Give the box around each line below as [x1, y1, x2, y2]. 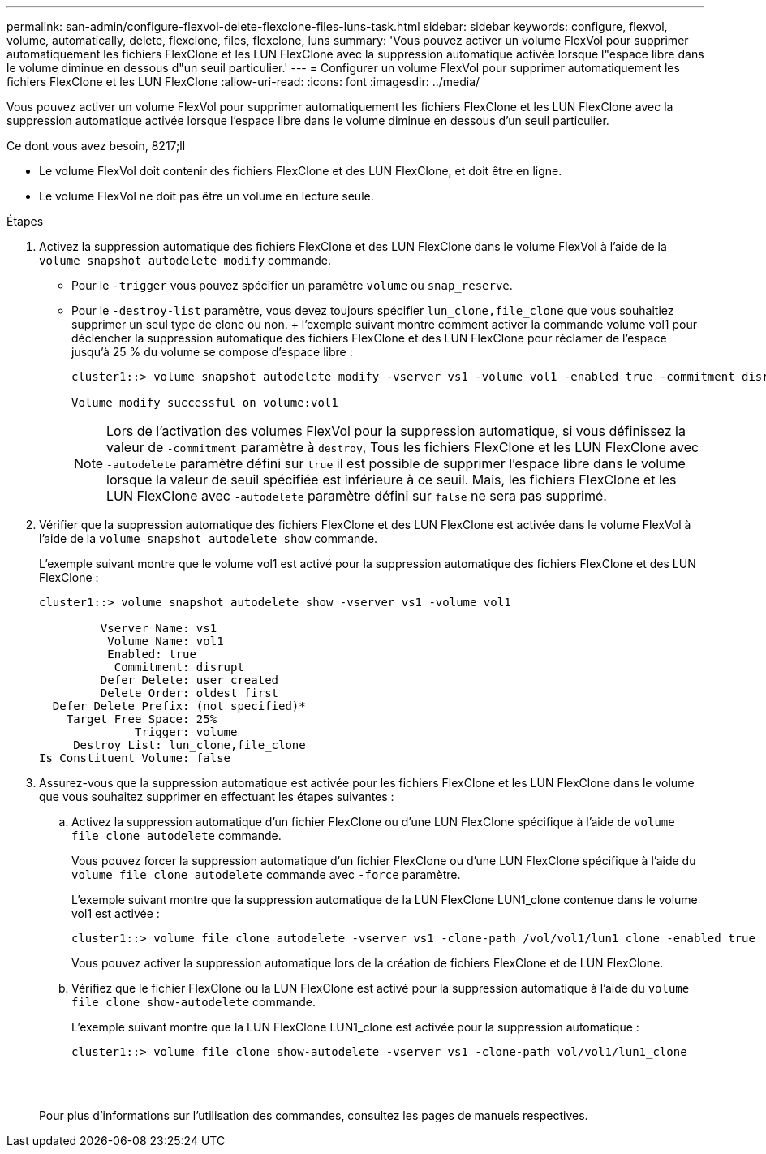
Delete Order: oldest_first [100, 687, 279, 700]
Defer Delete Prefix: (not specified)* [52, 700, 306, 713]
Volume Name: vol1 [107, 635, 224, 648]
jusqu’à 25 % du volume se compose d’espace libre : [71, 345, 353, 359]
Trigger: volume [135, 726, 238, 738]
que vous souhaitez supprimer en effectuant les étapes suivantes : [39, 790, 394, 803]
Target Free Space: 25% [66, 713, 217, 726]
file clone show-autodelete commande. [71, 995, 316, 1009]
